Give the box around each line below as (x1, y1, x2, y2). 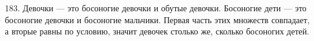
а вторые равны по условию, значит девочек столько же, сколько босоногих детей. (5, 25, 310, 37)
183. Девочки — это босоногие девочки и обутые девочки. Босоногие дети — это (5, 2, 307, 14)
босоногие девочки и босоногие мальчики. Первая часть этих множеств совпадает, (5, 13, 310, 26)
